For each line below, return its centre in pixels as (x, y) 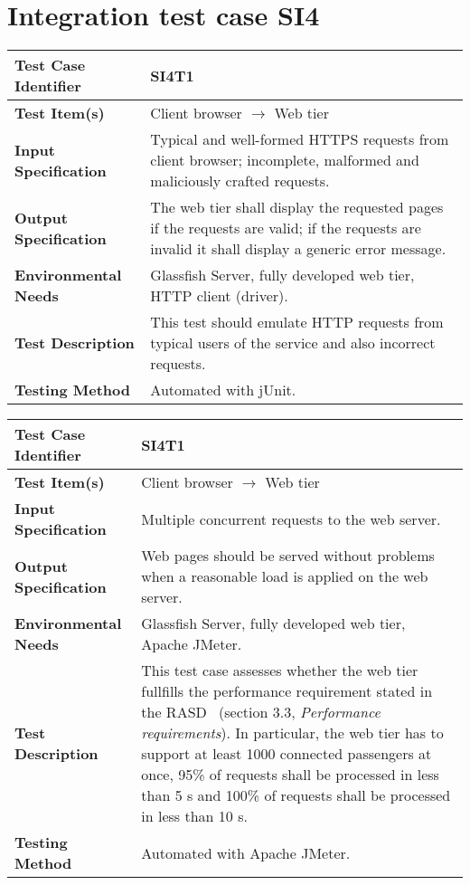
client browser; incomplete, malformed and (285, 160)
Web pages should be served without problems (288, 556)
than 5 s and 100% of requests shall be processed (296, 795)
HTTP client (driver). (219, 296)
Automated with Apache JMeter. (246, 852)
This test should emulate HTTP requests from (297, 322)
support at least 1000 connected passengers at (287, 754)
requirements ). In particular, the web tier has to (292, 733)
